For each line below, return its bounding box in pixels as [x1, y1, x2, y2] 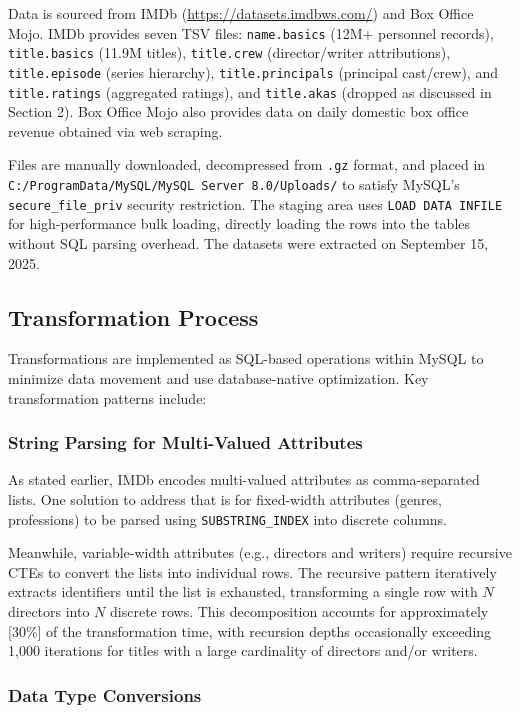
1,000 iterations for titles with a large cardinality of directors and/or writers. [8, 640, 478, 661]
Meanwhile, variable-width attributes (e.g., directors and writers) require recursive [8, 542, 512, 563]
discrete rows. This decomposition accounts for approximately [110, 600, 489, 621]
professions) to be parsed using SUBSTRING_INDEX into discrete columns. [8, 508, 447, 529]
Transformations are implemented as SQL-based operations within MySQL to [8, 348, 484, 369]
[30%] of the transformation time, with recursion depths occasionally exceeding [8, 620, 492, 641]
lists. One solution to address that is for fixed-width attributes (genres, [8, 488, 443, 509]
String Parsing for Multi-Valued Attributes [8, 430, 363, 455]
